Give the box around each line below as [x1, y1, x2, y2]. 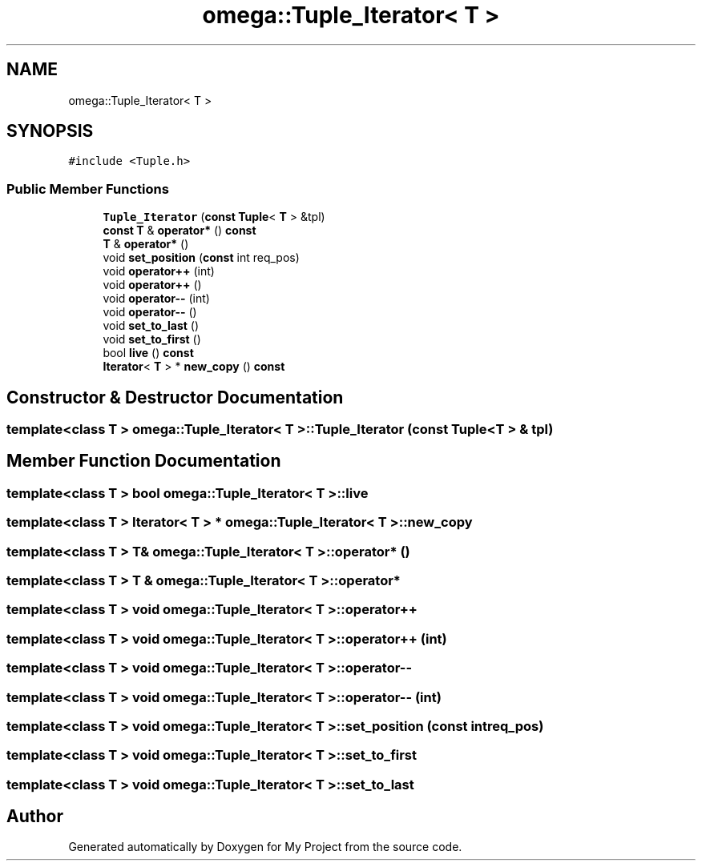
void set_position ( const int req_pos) [103, 251, 300, 265]
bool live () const [103, 346, 194, 360]
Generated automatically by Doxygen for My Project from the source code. [68, 840, 462, 854]
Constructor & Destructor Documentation [6, 387, 344, 407]
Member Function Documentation [6, 451, 281, 472]
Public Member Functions [6, 180, 169, 197]
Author [6, 806, 63, 827]
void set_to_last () [103, 319, 200, 333]
